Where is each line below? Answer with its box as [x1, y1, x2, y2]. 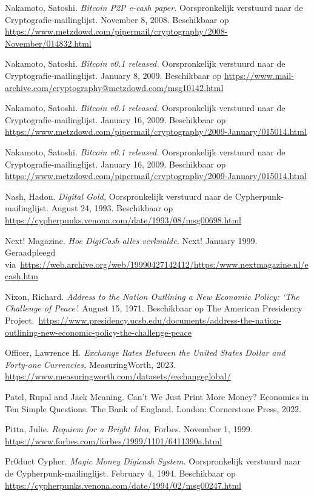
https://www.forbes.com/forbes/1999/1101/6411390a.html [5, 434, 222, 447]
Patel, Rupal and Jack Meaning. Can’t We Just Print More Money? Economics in [5, 390, 309, 403]
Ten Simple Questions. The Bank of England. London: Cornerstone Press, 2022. [5, 402, 301, 415]
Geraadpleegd [5, 246, 56, 259]
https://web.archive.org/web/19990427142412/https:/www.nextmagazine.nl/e [20, 257, 309, 270]
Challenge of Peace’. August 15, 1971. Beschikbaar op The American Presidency [5, 302, 302, 314]
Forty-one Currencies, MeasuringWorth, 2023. [5, 358, 176, 370]
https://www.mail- [224, 69, 294, 81]
